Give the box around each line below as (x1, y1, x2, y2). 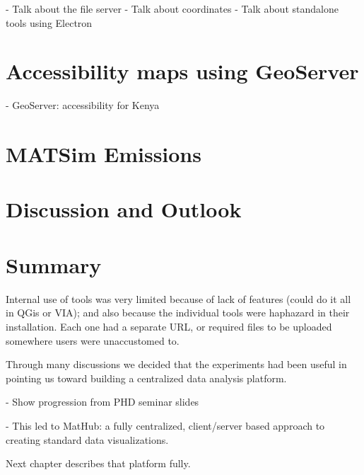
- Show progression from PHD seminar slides (6, 394, 199, 409)
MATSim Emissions (6, 139, 201, 168)
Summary (6, 250, 102, 279)
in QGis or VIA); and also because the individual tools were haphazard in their (6, 305, 350, 320)
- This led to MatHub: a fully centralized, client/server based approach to (6, 418, 325, 433)
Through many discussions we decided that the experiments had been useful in (6, 357, 347, 372)
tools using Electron (6, 15, 93, 30)
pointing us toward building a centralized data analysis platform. (6, 370, 287, 385)
